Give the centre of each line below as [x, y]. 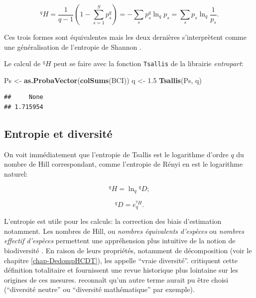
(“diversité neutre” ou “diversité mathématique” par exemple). [99, 289]
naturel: [16, 174]
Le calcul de [22, 63]
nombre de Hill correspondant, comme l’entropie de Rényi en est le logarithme [124, 164]
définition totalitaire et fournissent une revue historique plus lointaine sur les [121, 270]
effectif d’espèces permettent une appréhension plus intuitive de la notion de [120, 241]
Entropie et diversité [58, 134]
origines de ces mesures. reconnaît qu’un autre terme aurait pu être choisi [116, 279]
